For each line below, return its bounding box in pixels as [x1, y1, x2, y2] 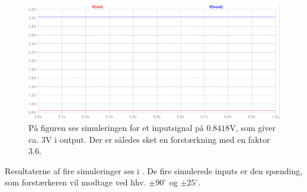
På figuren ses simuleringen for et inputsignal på [28, 121, 204, 133]
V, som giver [229, 121, 276, 133]
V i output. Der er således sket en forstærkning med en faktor [45, 133, 270, 145]
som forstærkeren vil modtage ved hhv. [5, 176, 146, 188]
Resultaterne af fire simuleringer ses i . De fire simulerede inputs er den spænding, [5, 164, 303, 177]
